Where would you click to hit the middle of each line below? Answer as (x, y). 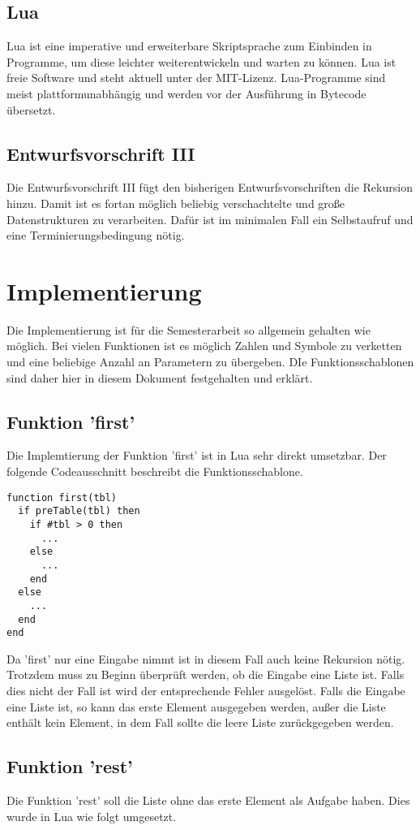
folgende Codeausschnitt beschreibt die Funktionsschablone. (155, 471)
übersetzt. (31, 109)
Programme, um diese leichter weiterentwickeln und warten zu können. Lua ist (201, 61)
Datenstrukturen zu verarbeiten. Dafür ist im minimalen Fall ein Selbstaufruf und (210, 219)
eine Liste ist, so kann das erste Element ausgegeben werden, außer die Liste (196, 706)
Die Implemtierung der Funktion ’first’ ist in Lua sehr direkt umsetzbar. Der (197, 455)
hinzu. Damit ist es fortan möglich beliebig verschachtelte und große (176, 203)
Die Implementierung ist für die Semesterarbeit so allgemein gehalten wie (189, 329)
